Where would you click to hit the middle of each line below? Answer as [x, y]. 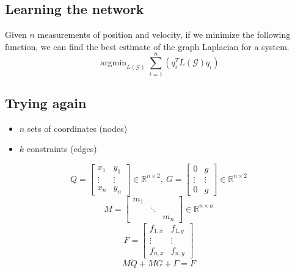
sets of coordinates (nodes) [77, 128]
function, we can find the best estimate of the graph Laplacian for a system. [147, 46]
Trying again [46, 102]
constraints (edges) [62, 149]
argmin [114, 63]
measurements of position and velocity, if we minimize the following [164, 35]
